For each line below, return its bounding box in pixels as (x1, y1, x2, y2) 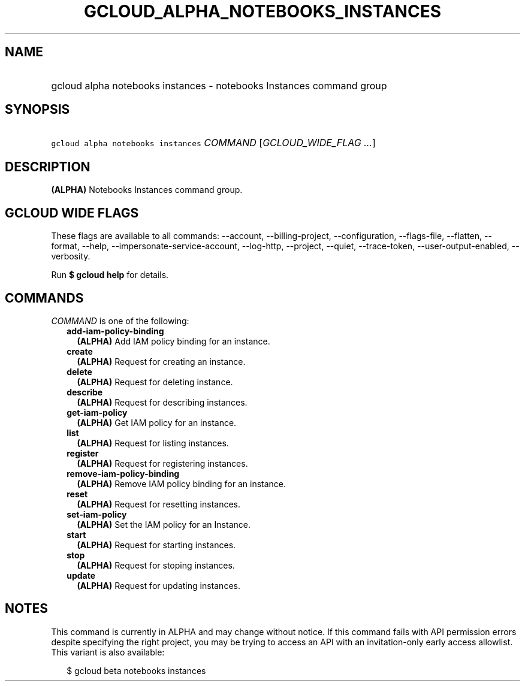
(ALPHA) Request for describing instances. (77, 397, 248, 407)
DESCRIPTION (5, 159, 90, 174)
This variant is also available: (51, 646, 165, 657)
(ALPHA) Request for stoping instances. (77, 560, 235, 570)
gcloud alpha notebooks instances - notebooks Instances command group (51, 79, 387, 92)
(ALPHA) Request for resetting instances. (77, 498, 241, 509)
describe (67, 386, 103, 397)
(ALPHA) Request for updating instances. (77, 580, 240, 591)
